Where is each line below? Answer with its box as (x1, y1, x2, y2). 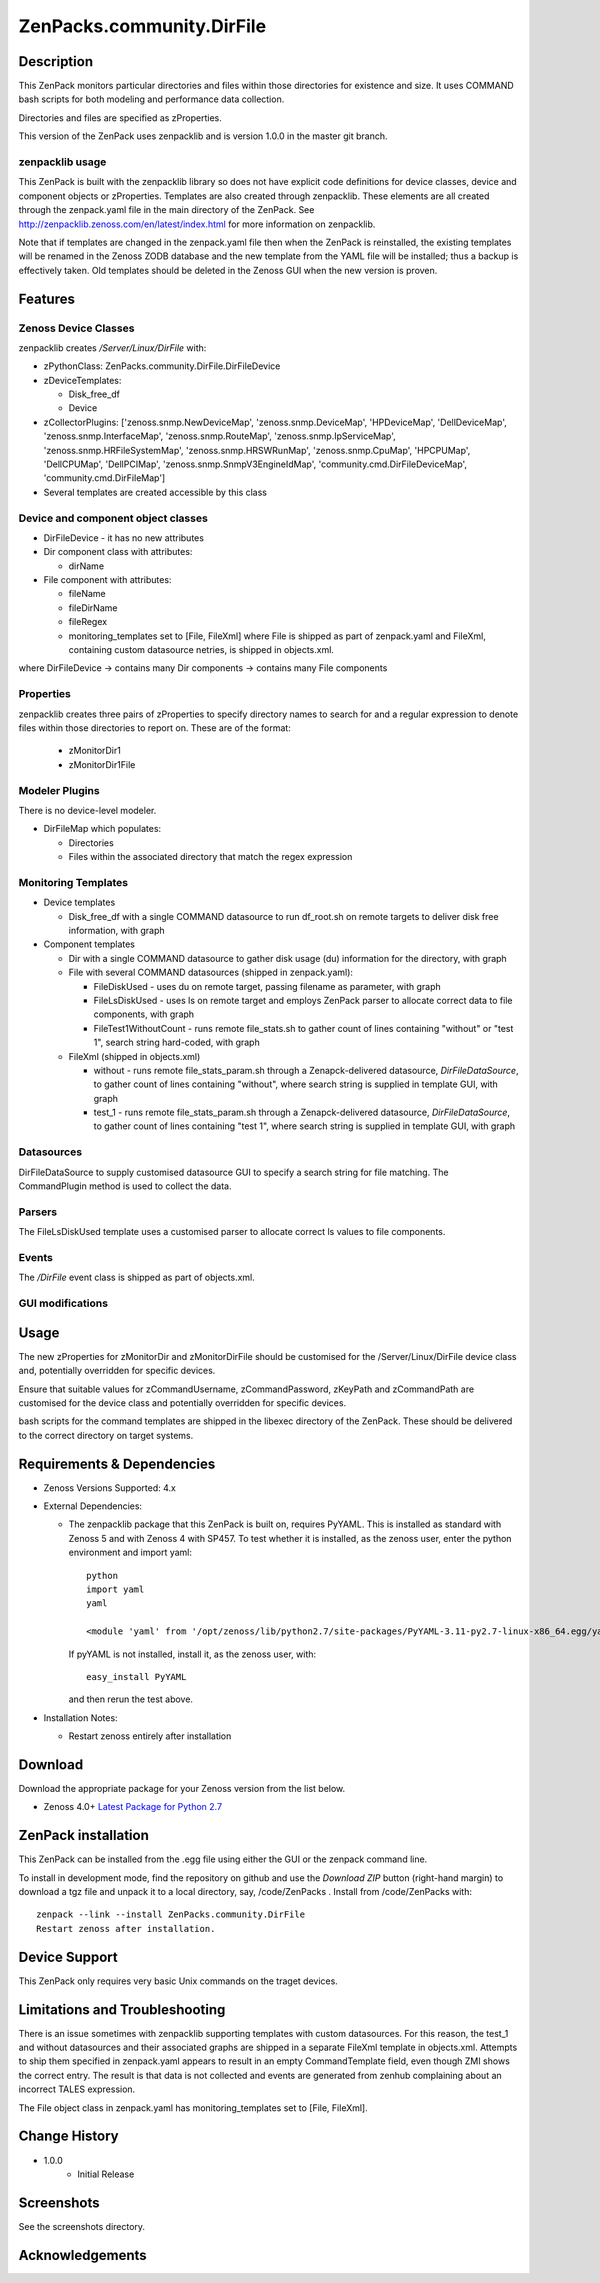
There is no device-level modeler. (18, 804, 157, 816)
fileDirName (68, 601, 118, 614)
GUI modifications (18, 1296, 109, 1310)
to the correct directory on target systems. (18, 1429, 194, 1441)
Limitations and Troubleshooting (18, 2001, 226, 2018)
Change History (18, 2128, 119, 2145)
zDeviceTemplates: (43, 374, 122, 386)
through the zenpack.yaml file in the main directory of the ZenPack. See (18, 204, 315, 216)
